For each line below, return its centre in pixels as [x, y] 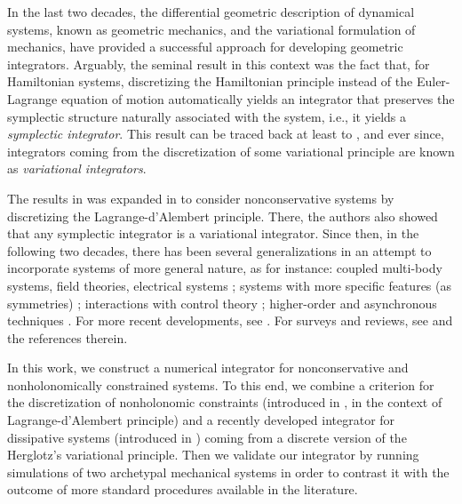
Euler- [433, 81]
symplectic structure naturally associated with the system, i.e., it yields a [207, 116]
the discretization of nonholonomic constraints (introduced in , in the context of [225, 402]
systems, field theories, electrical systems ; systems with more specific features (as [229, 285]
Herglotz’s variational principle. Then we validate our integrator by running [213, 455]
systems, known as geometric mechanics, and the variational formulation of [211, 29]
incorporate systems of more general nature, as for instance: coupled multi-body [225, 268]
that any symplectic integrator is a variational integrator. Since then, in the [213, 233]
